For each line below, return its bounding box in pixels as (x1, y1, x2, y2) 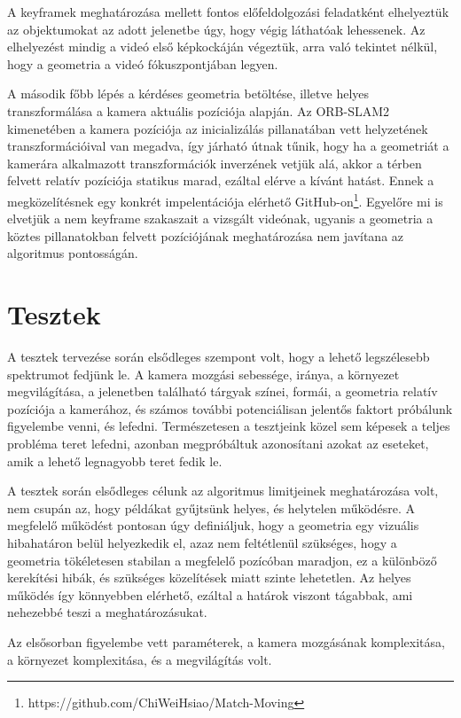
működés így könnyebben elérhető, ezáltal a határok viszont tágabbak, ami (7, 585, 413, 604)
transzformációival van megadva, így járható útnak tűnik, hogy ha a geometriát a (7, 137, 449, 155)
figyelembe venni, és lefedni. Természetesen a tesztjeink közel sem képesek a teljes (7, 417, 450, 435)
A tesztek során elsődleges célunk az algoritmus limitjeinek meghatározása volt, (7, 481, 439, 500)
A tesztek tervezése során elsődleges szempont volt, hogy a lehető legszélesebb (7, 347, 430, 366)
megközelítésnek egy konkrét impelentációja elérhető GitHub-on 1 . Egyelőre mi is (7, 189, 443, 210)
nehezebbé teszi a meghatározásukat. (7, 603, 207, 621)
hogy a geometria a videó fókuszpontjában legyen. (7, 54, 278, 73)
